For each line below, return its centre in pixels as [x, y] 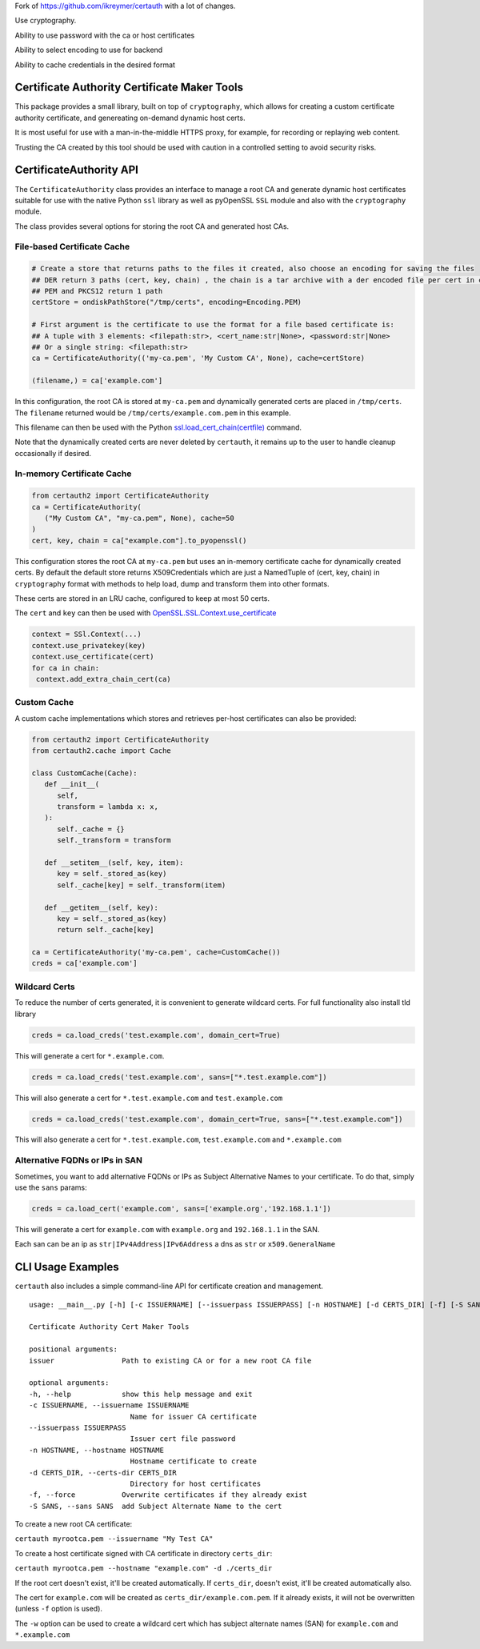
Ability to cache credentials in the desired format [95, 65]
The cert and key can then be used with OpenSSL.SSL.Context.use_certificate [146, 613]
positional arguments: [74, 1349]
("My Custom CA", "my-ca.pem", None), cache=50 [140, 518]
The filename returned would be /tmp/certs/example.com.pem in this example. [153, 413]
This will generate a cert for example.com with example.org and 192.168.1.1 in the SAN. [167, 1229]
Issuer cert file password [183, 1439]
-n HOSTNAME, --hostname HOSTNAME [96, 1450]
